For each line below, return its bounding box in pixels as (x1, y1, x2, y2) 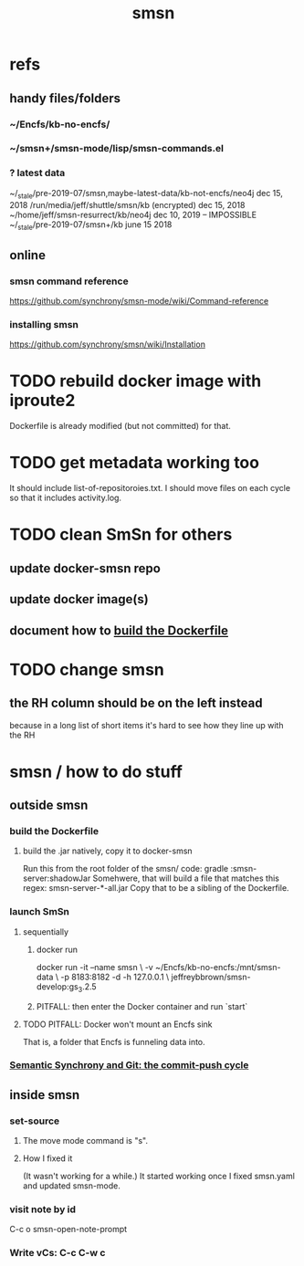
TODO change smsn (9, 659, 164, 680)
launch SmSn (9, 905, 70, 918)
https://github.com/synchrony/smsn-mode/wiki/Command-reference (9, 296, 269, 306)
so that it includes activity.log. (9, 492, 121, 504)
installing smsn (9, 318, 79, 330)
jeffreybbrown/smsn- (171, 971, 251, 982)
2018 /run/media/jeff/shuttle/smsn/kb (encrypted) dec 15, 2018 (9, 199, 246, 210)
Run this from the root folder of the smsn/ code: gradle (22, 863, 229, 874)
